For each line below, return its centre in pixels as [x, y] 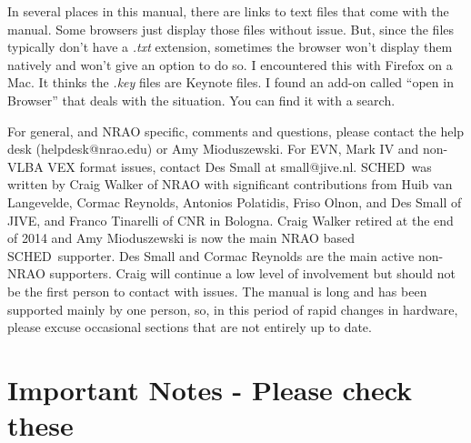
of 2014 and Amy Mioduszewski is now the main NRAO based [181, 238]
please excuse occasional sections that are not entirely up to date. [190, 327]
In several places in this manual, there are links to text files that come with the [228, 11]
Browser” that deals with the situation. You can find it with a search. [201, 100]
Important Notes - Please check [210, 389]
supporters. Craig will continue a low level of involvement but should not [252, 273]
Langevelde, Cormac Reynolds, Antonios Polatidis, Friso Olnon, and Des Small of [235, 201]
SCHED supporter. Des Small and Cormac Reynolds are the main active [211, 255]
